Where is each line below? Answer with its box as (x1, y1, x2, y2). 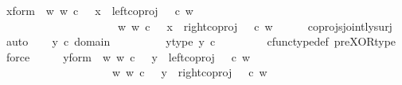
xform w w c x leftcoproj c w (6, 2, 193, 18)
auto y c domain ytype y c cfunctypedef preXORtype (6, 33, 396, 50)
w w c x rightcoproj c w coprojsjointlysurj (117, 17, 392, 34)
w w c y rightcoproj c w (111, 64, 267, 80)
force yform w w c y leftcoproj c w (6, 48, 251, 65)
